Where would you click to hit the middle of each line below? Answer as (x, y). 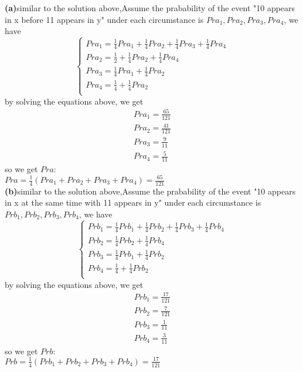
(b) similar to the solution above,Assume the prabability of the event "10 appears (150, 191)
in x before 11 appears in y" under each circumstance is (104, 19)
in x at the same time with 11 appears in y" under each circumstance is (133, 202)
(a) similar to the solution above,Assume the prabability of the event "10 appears (150, 8)
